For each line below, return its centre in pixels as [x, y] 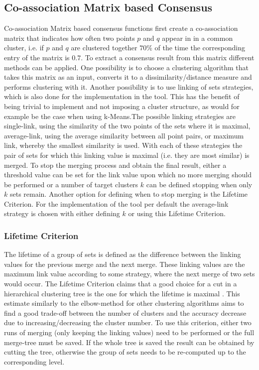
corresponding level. [34, 361]
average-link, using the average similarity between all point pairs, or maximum [124, 135]
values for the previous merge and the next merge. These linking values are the [125, 264]
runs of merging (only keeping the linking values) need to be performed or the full [129, 332]
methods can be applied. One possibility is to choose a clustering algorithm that [126, 67]
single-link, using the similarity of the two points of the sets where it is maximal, [127, 126]
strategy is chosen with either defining [62, 213]
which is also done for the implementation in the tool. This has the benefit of [122, 96]
